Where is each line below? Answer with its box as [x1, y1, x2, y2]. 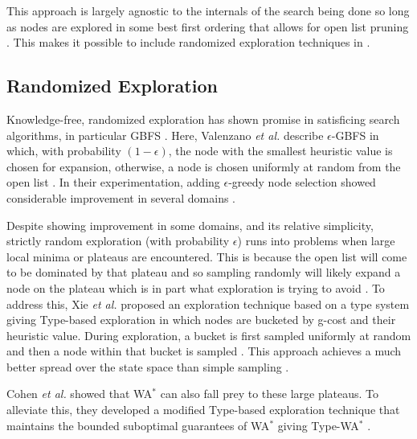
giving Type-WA [277, 416, 359, 433]
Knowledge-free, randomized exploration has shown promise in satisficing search [6, 110, 400, 127]
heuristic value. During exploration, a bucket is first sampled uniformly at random [6, 326, 411, 343]
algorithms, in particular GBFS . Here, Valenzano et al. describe [6, 126, 324, 143]
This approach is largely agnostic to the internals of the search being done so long [6, 2, 410, 18]
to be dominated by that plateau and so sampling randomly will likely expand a [6, 264, 401, 281]
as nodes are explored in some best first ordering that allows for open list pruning [6, 18, 409, 35]
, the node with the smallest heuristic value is [168, 142, 393, 159]
